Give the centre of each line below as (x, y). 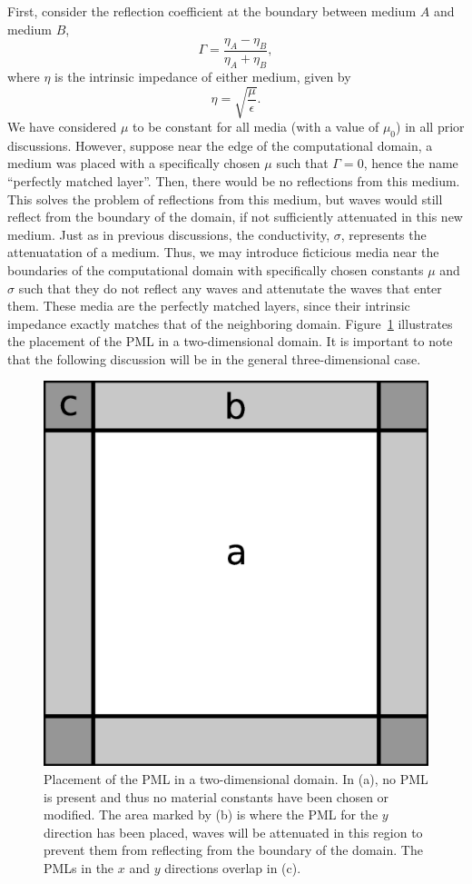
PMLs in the (79, 868)
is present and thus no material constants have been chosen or (216, 796)
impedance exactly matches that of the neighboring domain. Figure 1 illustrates (230, 323)
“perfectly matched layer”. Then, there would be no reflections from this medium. (234, 180)
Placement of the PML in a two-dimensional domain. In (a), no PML (236, 779)
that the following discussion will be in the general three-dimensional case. (214, 358)
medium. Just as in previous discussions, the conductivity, (169, 234)
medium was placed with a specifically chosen (134, 163)
